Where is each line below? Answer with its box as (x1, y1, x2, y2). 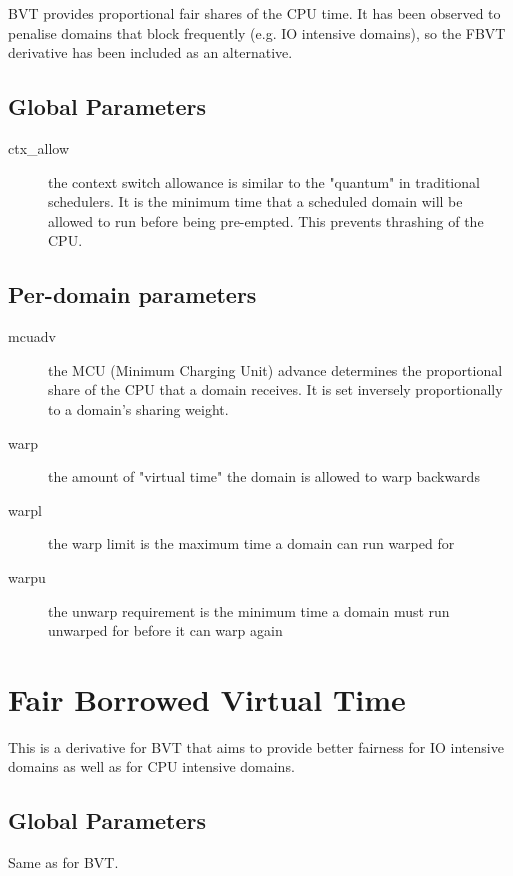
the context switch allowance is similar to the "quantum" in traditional (48, 171, 480, 192)
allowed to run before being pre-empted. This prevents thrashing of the (48, 210, 484, 231)
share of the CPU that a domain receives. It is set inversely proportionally (48, 379, 503, 400)
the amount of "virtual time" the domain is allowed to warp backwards (48, 466, 480, 487)
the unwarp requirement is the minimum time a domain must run (48, 600, 450, 621)
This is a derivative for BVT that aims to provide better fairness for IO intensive (8, 736, 504, 757)
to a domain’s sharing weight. (48, 398, 229, 419)
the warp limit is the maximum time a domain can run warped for (48, 533, 455, 554)
